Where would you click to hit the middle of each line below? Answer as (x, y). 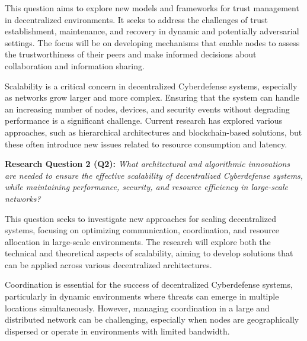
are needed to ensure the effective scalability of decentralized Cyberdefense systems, (154, 175)
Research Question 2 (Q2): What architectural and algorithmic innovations (148, 164)
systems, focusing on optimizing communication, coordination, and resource (142, 230)
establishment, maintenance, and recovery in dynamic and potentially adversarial (152, 31)
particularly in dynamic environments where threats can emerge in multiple (142, 296)
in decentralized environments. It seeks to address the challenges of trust (136, 19)
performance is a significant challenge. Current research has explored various (144, 120)
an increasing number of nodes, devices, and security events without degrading (147, 109)
